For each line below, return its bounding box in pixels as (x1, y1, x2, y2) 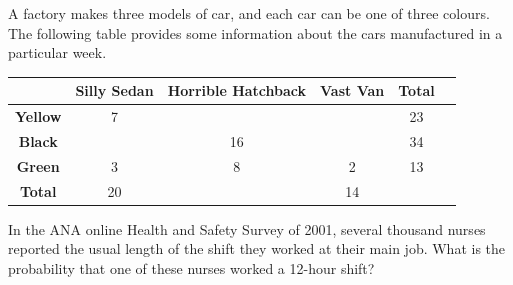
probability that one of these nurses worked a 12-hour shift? (8, 257, 375, 278)
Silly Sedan (75, 80, 154, 101)
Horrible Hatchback (167, 80, 307, 101)
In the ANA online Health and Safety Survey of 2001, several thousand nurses (8, 218, 486, 239)
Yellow (15, 106, 62, 127)
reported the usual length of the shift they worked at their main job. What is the (8, 238, 506, 259)
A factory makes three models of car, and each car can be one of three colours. (8, 3, 490, 23)
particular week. (8, 42, 107, 63)
